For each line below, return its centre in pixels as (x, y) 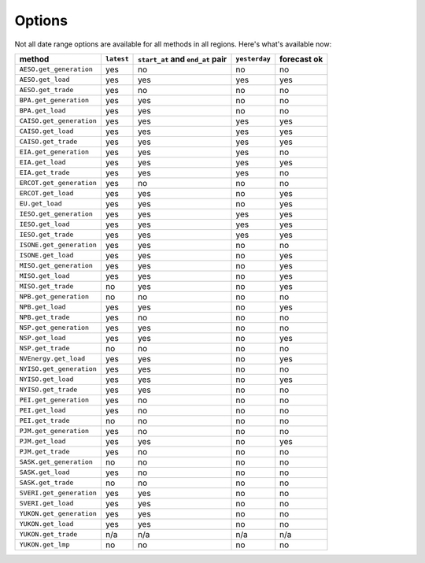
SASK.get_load (44, 472)
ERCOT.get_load (46, 193)
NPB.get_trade (44, 318)
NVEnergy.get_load (52, 359)
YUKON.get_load (46, 524)
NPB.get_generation (54, 296)
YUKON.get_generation (58, 514)
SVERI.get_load (46, 504)
